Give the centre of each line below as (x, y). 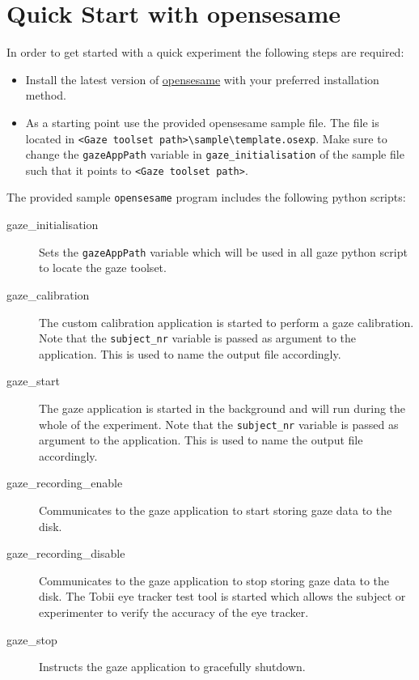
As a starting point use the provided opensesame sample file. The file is (202, 122)
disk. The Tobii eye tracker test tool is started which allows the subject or (222, 596)
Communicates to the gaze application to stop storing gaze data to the (214, 580)
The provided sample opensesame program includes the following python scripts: (206, 197)
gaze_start (33, 381)
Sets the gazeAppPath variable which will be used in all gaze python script (223, 251)
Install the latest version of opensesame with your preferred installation (202, 79)
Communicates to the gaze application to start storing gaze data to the (216, 510)
